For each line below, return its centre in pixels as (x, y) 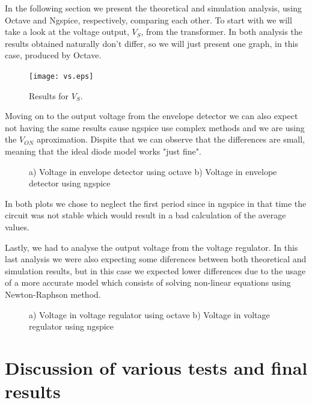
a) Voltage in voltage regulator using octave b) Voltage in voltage (149, 314)
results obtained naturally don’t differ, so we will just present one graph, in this (151, 43)
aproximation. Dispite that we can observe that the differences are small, (171, 139)
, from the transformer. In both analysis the (222, 32)
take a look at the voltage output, (67, 32)
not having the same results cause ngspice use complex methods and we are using (155, 127)
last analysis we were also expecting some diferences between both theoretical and (156, 259)
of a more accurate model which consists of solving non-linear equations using (148, 282)
